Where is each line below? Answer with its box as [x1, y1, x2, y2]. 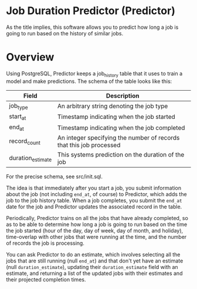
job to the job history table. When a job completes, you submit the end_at [6, 197, 182, 204]
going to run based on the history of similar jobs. [6, 29, 124, 36]
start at [9, 112, 26, 122]
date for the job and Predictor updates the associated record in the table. [6, 203, 182, 210]
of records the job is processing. [6, 240, 85, 247]
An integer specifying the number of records [57, 134, 180, 142]
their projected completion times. [6, 276, 86, 283]
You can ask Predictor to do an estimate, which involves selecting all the [6, 251, 181, 258]
